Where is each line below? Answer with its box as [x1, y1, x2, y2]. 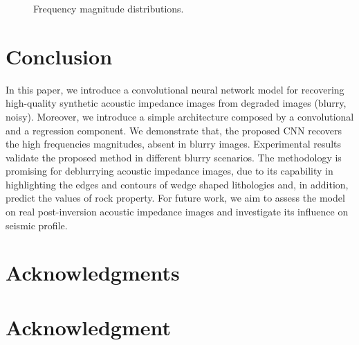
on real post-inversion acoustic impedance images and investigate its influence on [6, 204, 349, 219]
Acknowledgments [6, 258, 180, 287]
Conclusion [6, 42, 113, 70]
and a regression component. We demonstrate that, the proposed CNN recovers [6, 123, 342, 137]
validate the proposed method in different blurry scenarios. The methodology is [6, 150, 342, 164]
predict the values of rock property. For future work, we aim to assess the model [6, 191, 345, 205]
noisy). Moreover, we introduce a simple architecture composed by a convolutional [6, 109, 354, 123]
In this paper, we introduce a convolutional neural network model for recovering [6, 82, 344, 96]
